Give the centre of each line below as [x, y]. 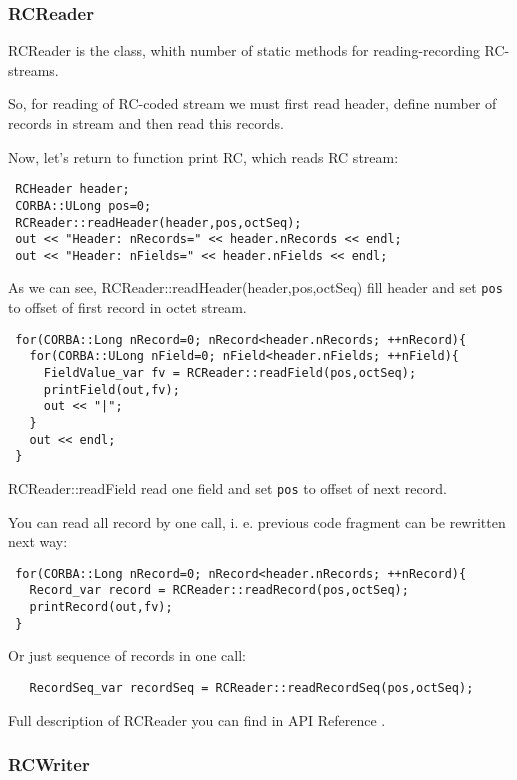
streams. [33, 69]
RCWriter [49, 764]
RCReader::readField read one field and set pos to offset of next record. [227, 487]
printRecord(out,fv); [101, 607]
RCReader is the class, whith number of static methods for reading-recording [244, 50]
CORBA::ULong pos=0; [83, 205]
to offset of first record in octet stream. [127, 307]
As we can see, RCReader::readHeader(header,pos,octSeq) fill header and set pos [255, 287]
